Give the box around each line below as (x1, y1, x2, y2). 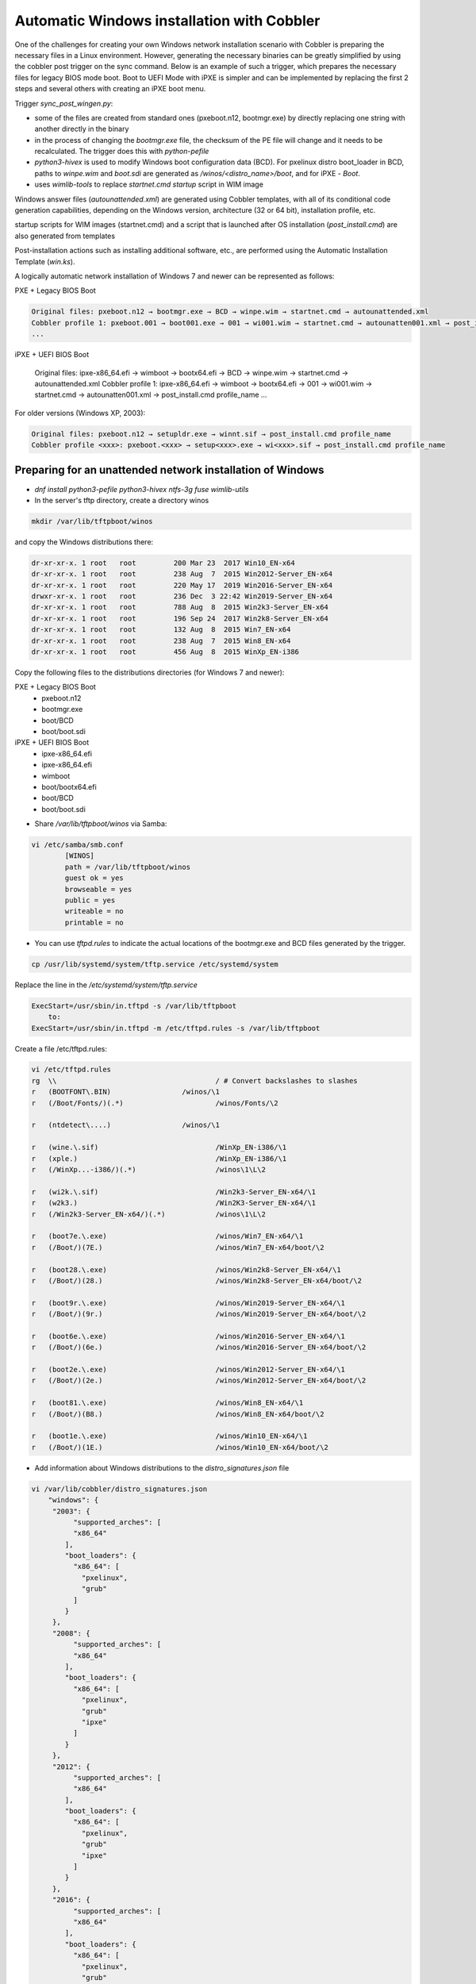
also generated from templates (14, 231, 115, 240)
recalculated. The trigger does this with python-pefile (34, 147, 209, 156)
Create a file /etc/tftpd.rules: (14, 1044, 107, 1053)
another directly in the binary (34, 124, 129, 134)
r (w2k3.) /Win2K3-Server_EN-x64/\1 (31, 1198, 317, 1208)
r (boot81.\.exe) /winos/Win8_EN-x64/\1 (31, 1398, 304, 1408)
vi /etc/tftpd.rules (31, 1065, 111, 1075)
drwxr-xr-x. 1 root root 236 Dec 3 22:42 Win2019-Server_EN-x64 (31, 592, 333, 601)
